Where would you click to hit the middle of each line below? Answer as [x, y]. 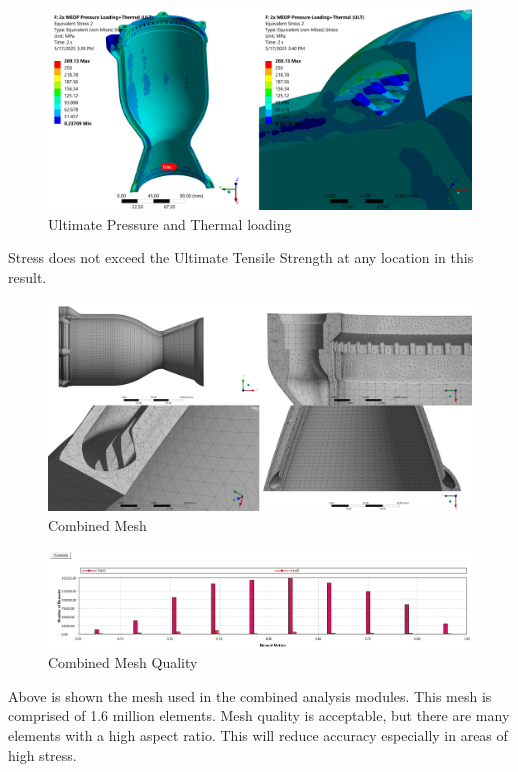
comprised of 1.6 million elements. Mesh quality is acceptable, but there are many [259, 715]
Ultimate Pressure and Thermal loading [170, 223]
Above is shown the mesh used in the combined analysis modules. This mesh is [250, 695]
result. [27, 276]
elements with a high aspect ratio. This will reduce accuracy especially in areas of [258, 734]
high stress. [42, 754]
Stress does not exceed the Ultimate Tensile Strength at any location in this [241, 257]
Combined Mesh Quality [123, 662]
